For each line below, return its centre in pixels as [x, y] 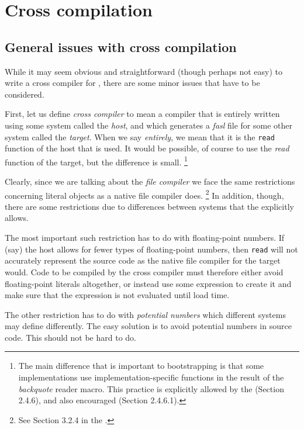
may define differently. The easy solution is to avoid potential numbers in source [148, 326]
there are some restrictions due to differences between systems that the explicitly [149, 206]
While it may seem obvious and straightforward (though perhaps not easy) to [144, 71]
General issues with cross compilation [121, 46]
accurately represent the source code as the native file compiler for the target [143, 260]
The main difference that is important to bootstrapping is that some [141, 366]
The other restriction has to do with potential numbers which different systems [145, 314]
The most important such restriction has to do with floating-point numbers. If [145, 238]
